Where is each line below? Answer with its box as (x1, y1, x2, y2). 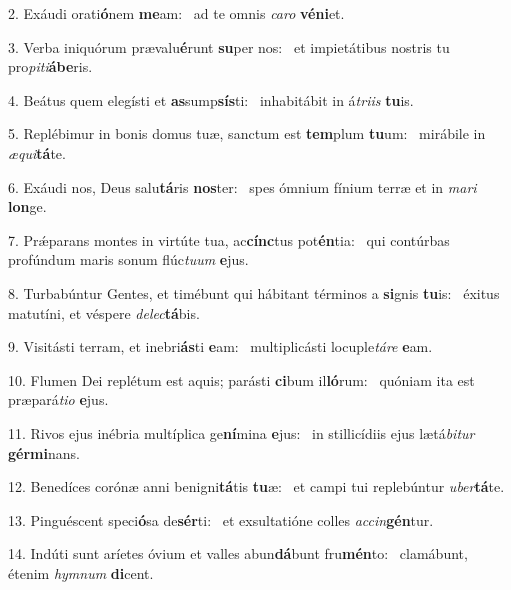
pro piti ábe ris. (8, 56, 93, 77)
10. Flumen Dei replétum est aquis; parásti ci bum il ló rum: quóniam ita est (8, 369, 475, 390)
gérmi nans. (8, 442, 80, 463)
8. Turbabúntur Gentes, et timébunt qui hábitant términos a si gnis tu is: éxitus (8, 282, 500, 303)
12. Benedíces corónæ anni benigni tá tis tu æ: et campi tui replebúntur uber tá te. (8, 476, 505, 497)
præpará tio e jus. (8, 389, 109, 410)
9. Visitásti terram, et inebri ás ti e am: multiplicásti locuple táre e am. (8, 336, 433, 357)
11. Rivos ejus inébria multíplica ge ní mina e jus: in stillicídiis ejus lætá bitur (8, 422, 475, 443)
